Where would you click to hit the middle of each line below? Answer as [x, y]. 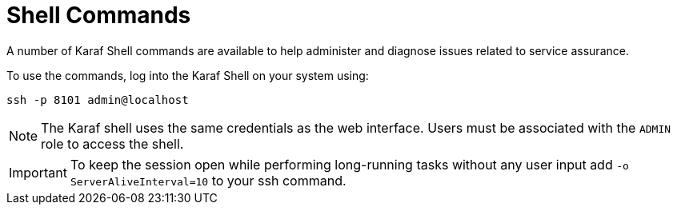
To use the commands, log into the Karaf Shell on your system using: [188, 75]
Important [38, 172]
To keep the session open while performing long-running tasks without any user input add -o [349, 164]
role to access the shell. [112, 143]
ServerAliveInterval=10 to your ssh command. [208, 180]
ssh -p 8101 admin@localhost [98, 100]
